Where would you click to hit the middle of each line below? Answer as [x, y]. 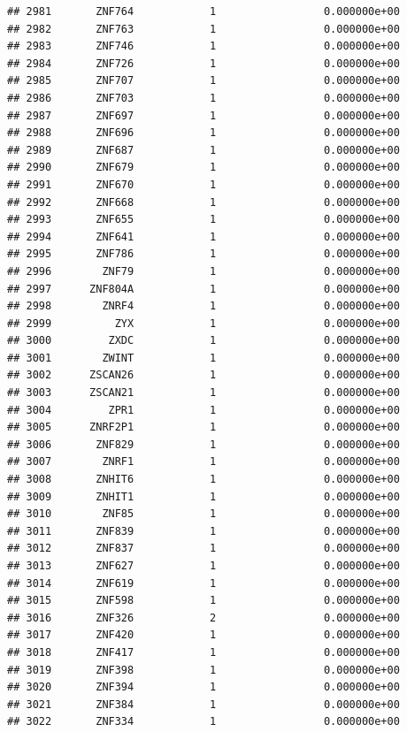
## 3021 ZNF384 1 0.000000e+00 [203, 704]
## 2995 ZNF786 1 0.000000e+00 [203, 254]
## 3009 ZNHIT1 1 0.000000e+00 [203, 496]
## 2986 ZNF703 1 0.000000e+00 [203, 98]
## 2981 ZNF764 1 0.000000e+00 [203, 11]
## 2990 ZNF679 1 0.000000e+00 [203, 168]
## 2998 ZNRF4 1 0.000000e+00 [203, 306]
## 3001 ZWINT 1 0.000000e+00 [203, 358]
